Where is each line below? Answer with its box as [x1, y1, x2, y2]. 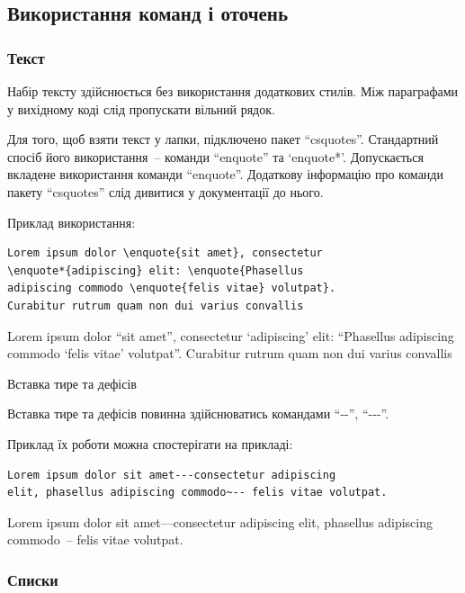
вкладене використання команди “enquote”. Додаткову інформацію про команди [7, 165, 443, 184]
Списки [7, 568, 58, 590]
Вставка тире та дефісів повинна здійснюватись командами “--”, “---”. [7, 404, 389, 423]
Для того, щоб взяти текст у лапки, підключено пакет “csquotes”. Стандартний [7, 130, 439, 148]
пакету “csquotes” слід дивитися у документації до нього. [7, 182, 324, 201]
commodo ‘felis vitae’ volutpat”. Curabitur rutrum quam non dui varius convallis [7, 344, 452, 363]
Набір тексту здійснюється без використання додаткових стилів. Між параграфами [7, 82, 459, 100]
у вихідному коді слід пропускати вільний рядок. [7, 99, 275, 118]
